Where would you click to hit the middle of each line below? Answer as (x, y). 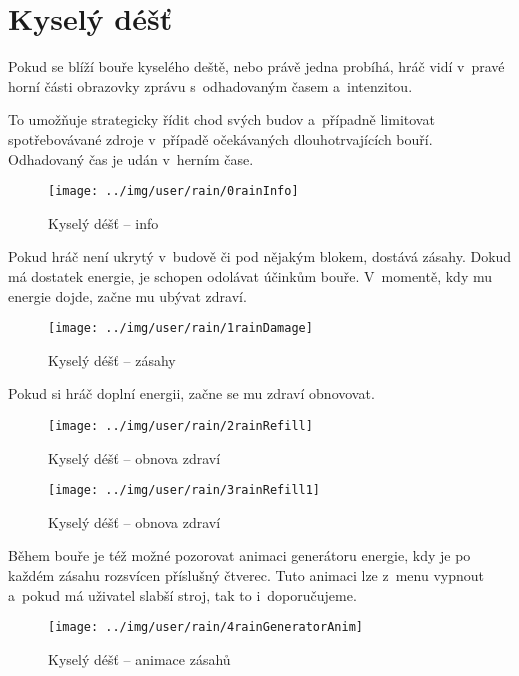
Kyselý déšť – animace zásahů (139, 658)
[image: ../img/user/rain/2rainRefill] (180, 425)
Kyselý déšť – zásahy (112, 359)
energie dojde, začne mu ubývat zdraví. (127, 295)
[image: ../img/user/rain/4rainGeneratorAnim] (205, 627)
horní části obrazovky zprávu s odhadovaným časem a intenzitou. (210, 85)
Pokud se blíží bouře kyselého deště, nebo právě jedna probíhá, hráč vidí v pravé (256, 66)
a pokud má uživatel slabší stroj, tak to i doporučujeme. (182, 594)
